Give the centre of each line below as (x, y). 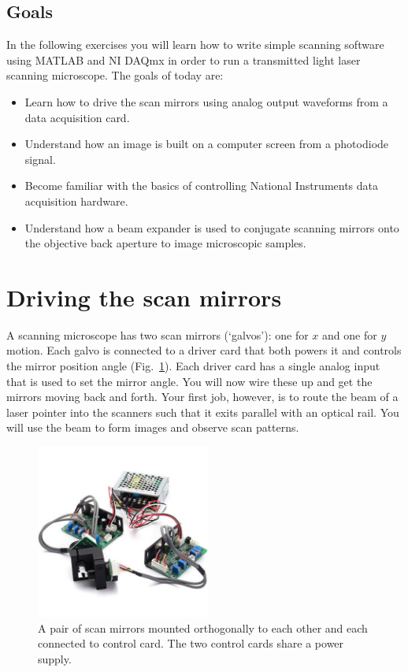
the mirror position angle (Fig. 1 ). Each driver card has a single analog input (193, 366)
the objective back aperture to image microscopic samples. (165, 243)
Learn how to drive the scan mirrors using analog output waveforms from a (206, 101)
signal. (40, 159)
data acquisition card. (77, 117)
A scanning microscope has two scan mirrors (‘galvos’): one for (158, 334)
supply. (55, 658)
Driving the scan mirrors (144, 297)
